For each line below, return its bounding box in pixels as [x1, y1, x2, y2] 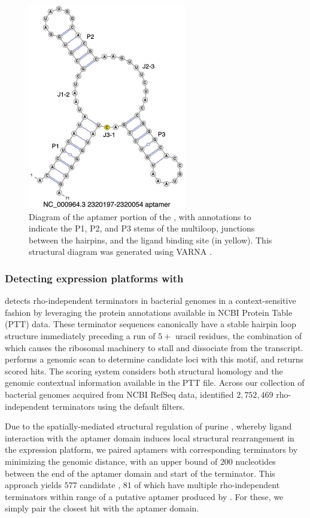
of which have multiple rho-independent [134, 479, 280, 491]
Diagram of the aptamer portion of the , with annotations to [29, 210, 251, 223]
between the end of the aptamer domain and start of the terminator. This [5, 467, 275, 479]
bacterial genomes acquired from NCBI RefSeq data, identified [5, 388, 234, 400]
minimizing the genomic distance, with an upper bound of [5, 455, 218, 467]
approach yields [5, 479, 62, 491]
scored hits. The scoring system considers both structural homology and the [5, 364, 283, 377]
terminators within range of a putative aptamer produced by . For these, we [5, 490, 284, 502]
